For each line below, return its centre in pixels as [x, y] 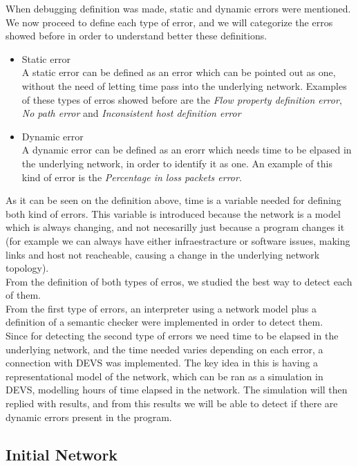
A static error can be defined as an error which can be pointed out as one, [179, 72]
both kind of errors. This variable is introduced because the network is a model [173, 213]
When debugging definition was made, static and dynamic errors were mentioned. [178, 8]
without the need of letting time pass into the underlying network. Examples [184, 85]
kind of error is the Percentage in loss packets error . [132, 177]
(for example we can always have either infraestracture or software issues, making [178, 240]
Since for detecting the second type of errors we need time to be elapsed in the [172, 336]
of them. [23, 295]
